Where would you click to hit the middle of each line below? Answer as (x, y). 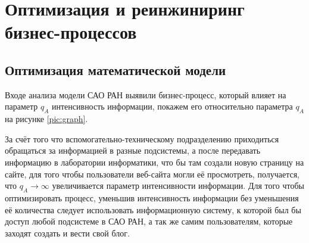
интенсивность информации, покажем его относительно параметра (172, 106)
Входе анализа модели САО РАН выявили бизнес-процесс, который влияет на (146, 94)
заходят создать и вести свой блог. (67, 233)
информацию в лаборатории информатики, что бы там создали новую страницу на (154, 162)
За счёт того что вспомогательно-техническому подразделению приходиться (142, 138)
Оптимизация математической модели (116, 69)
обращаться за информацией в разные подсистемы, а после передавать (133, 150)
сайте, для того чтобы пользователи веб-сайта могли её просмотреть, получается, (152, 174)
